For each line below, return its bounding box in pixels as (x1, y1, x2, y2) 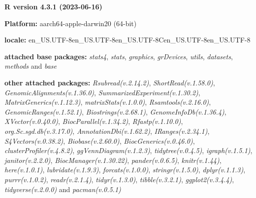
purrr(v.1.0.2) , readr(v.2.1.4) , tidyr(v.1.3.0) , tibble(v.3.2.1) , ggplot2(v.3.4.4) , (4, 174, 234, 184)
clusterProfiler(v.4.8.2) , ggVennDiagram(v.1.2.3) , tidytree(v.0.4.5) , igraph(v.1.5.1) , (4, 145, 253, 156)
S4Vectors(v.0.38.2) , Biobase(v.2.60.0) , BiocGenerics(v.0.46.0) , (4, 135, 195, 146)
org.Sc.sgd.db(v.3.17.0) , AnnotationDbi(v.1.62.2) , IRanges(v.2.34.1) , (4, 125, 210, 136)
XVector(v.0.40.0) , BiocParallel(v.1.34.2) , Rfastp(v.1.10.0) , (4, 116, 183, 126)
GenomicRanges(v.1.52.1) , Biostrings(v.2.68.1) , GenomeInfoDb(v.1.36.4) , (4, 106, 226, 117)
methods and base (4, 61, 57, 71)
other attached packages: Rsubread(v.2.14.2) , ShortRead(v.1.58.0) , (4, 77, 215, 87)
